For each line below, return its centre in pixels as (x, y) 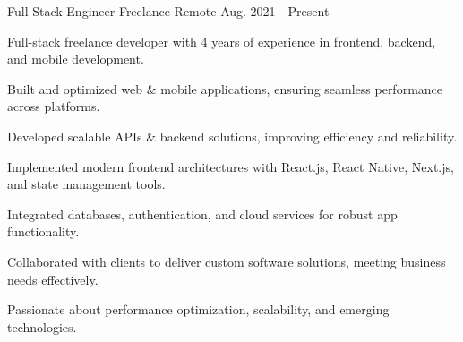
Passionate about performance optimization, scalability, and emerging (198, 309)
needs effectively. (53, 279)
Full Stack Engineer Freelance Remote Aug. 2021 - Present (168, 11)
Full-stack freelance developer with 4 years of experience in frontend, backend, (222, 41)
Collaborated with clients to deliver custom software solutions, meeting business (227, 261)
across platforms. (54, 106)
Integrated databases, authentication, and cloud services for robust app (202, 214)
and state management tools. (86, 184)
